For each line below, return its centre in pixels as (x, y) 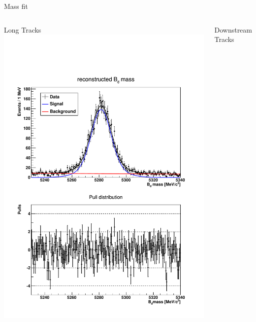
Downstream (233, 29)
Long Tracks (23, 29)
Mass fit (16, 6)
